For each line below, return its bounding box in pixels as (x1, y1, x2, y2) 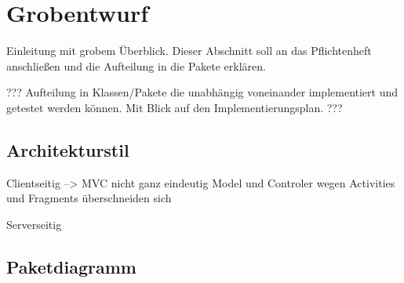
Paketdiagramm (6, 254, 136, 278)
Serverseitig (6, 216, 62, 232)
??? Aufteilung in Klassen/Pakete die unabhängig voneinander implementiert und (6, 84, 399, 100)
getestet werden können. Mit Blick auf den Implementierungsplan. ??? (6, 99, 343, 115)
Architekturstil (6, 137, 129, 161)
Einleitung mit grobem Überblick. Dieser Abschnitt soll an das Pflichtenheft (6, 42, 372, 59)
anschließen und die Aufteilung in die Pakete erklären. (6, 57, 266, 74)
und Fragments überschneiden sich (6, 190, 172, 206)
